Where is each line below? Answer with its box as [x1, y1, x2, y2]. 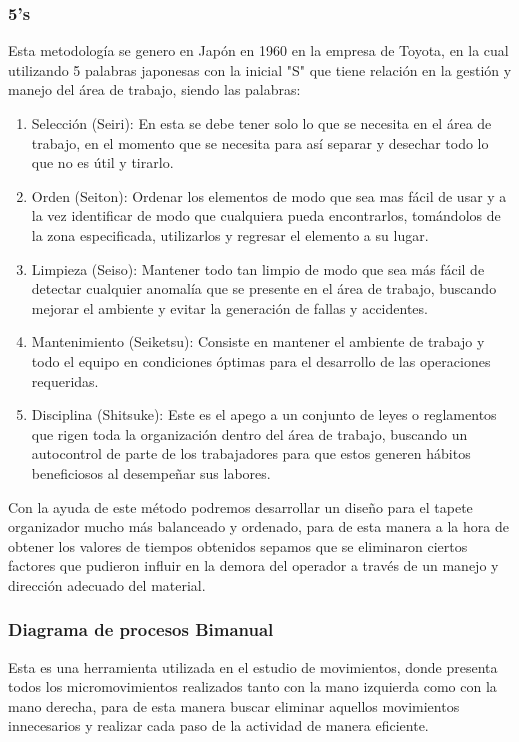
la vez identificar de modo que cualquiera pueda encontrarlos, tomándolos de [31, 205, 501, 226]
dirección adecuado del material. [8, 574, 206, 595]
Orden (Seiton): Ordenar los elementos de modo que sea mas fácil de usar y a [31, 185, 507, 206]
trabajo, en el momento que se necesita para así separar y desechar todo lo [31, 132, 489, 153]
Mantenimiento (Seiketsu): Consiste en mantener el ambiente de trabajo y [31, 331, 485, 352]
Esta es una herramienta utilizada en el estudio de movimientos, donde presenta [8, 656, 498, 677]
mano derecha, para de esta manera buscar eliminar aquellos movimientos [8, 695, 460, 716]
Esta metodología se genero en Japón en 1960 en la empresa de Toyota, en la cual [8, 40, 509, 61]
